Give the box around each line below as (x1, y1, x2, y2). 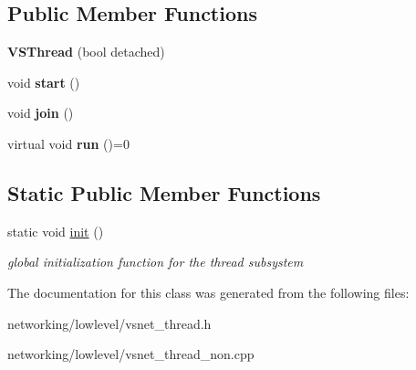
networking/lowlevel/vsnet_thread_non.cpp (7, 344, 255, 364)
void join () (7, 103, 74, 122)
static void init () (7, 221, 104, 240)
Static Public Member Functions (7, 178, 321, 206)
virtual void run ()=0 (7, 133, 130, 153)
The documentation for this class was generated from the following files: (7, 282, 410, 301)
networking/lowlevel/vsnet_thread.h (7, 313, 212, 333)
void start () (7, 72, 80, 91)
